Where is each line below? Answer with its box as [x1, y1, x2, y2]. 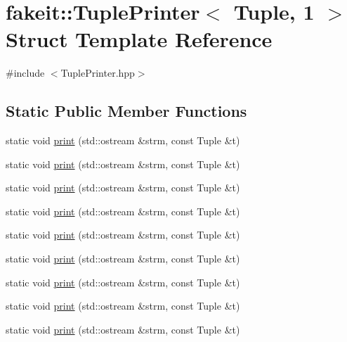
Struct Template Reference [6, 25, 273, 53]
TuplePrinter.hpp [60, 65, 135, 80]
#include [6, 65, 45, 80]
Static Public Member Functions [6, 100, 247, 122]
